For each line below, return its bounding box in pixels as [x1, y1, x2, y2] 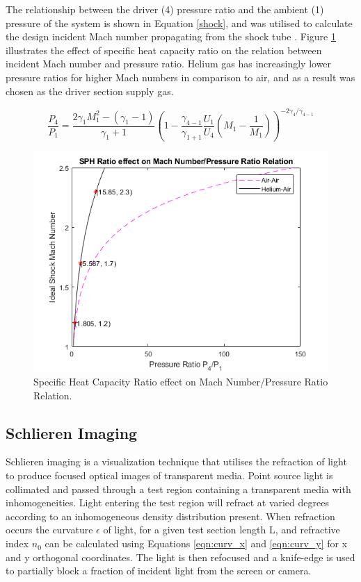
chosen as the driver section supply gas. [6, 83, 174, 98]
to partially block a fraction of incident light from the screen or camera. [6, 563, 312, 578]
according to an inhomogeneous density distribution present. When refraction [6, 508, 335, 523]
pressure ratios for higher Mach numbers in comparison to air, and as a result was [6, 69, 355, 84]
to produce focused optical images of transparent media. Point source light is [6, 468, 333, 483]
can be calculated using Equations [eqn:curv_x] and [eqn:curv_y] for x [45, 536, 348, 551]
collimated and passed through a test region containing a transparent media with [6, 481, 351, 496]
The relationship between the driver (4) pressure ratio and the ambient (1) [6, 2, 324, 16]
